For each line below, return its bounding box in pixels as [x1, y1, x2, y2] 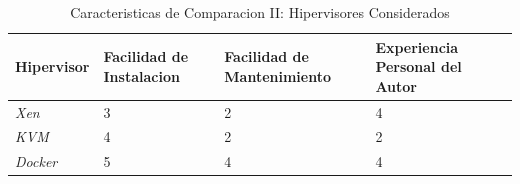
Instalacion [103, 65, 180, 86]
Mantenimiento [224, 65, 331, 86]
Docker [15, 151, 58, 172]
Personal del [375, 56, 462, 77]
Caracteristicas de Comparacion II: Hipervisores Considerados [70, 2, 450, 22]
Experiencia [375, 36, 459, 57]
